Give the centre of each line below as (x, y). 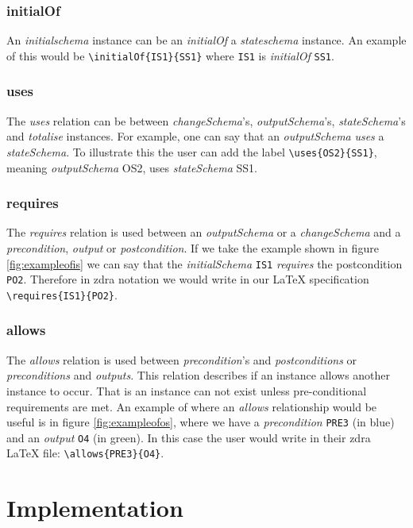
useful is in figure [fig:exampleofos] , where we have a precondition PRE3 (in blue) (201, 422)
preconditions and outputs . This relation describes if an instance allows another (199, 375)
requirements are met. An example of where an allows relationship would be (192, 406)
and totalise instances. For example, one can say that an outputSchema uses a (195, 136)
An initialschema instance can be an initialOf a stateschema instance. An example (206, 40)
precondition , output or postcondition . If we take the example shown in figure (193, 247)
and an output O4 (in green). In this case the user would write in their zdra (189, 437)
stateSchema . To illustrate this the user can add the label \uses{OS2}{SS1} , (192, 151)
